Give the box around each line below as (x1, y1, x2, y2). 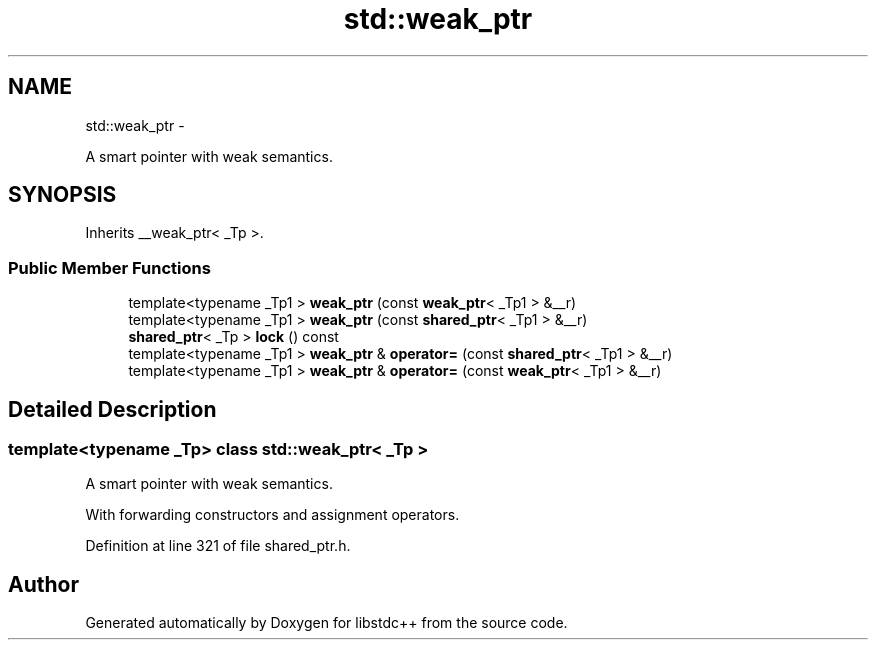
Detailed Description (8, 396, 217, 422)
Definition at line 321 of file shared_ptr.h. (85, 537, 351, 555)
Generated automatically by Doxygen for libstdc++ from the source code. (85, 614, 568, 632)
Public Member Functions (8, 257, 211, 278)
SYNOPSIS (8, 182, 117, 208)
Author (8, 571, 79, 597)
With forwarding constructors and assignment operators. (85, 506, 460, 524)
